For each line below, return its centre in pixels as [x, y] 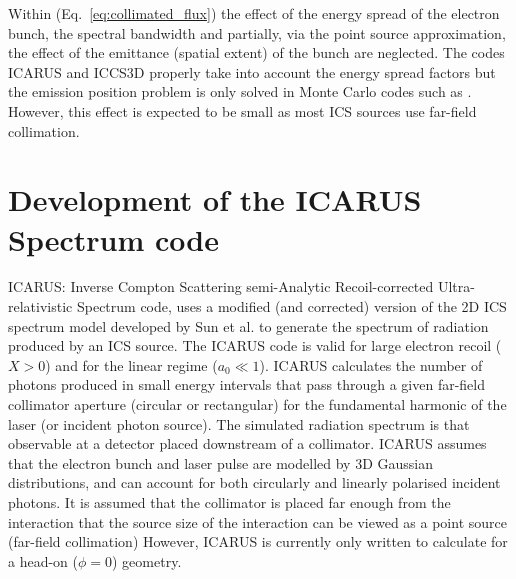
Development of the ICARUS [215, 199]
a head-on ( [43, 560]
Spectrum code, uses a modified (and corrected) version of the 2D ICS [291, 306]
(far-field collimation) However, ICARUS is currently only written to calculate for [258, 541]
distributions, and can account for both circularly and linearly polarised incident [254, 482]
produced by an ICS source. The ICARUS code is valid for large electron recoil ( [255, 345]
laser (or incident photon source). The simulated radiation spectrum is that [239, 423]
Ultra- [456, 286]
